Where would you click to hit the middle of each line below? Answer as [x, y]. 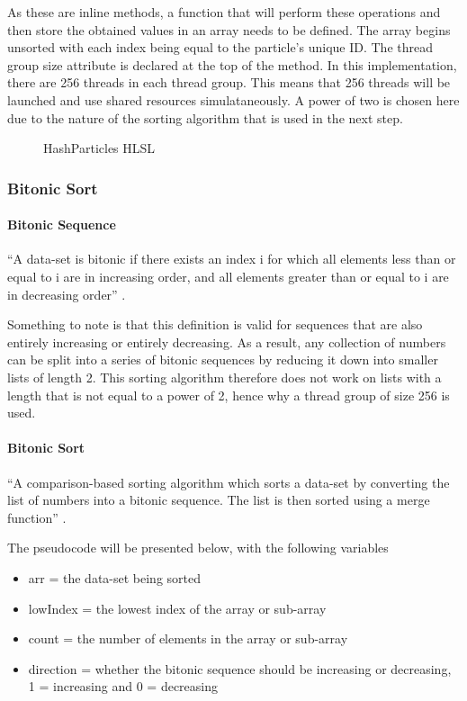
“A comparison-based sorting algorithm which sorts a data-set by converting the [229, 482]
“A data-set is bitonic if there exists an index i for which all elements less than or [232, 259]
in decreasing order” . [67, 294]
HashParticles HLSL [99, 148]
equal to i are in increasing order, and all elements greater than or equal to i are [228, 276]
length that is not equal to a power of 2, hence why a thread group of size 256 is [229, 395]
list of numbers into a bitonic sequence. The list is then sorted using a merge [219, 500]
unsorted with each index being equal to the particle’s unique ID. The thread [220, 47]
